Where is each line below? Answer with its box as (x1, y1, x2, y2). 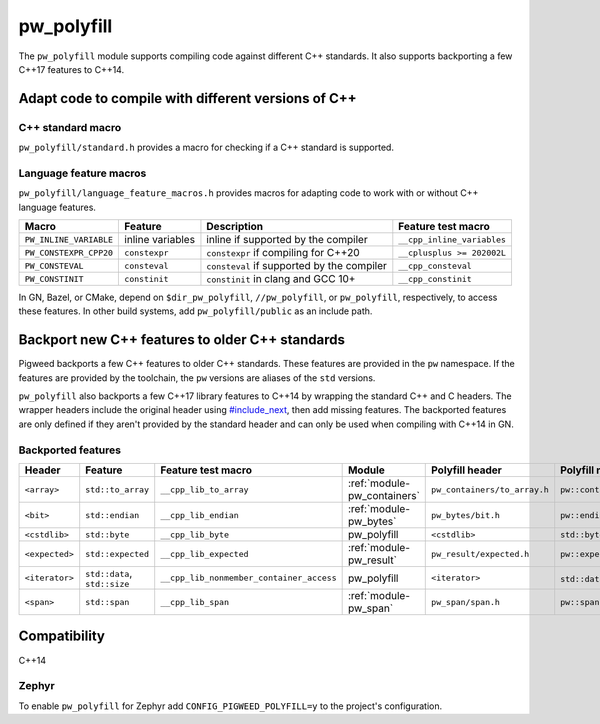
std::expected (85, 548, 150, 559)
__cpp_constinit (398, 273, 472, 284)
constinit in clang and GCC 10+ (206, 272, 356, 286)
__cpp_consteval (398, 260, 472, 271)
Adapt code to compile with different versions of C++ (18, 90, 357, 107)
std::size (85, 579, 130, 590)
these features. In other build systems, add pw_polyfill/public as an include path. (18, 305, 373, 317)
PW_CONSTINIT (24, 273, 84, 284)
